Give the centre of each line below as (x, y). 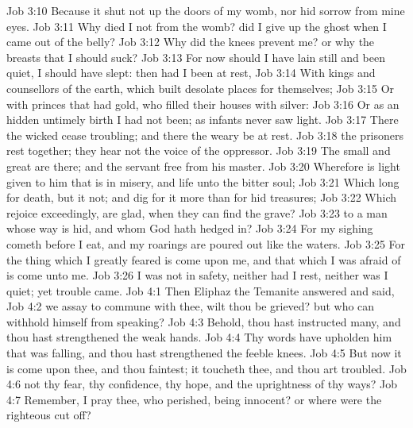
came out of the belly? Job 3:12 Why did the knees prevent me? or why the (191, 42)
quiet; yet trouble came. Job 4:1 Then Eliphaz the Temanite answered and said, (201, 290)
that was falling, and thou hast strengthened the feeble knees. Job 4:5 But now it (204, 353)
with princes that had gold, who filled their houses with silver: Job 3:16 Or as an (203, 104)
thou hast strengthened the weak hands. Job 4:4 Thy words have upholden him (199, 337)
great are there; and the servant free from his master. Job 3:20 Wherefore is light (203, 166)
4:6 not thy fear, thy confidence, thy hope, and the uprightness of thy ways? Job (202, 384)
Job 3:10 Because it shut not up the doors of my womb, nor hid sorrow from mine (206, 10)
